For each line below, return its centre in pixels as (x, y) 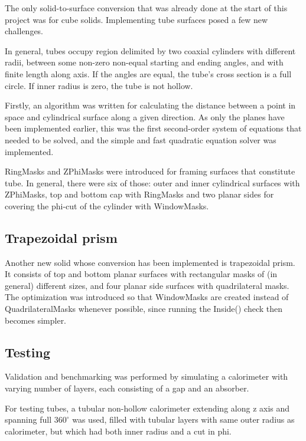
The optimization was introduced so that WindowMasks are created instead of (147, 297)
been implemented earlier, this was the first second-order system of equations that (153, 128)
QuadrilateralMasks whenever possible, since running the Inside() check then (144, 309)
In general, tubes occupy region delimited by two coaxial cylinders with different (150, 50)
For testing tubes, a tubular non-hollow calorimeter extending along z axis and (147, 408)
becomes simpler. (36, 320)
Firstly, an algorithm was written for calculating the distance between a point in (150, 105)
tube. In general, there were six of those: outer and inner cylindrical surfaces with (152, 182)
